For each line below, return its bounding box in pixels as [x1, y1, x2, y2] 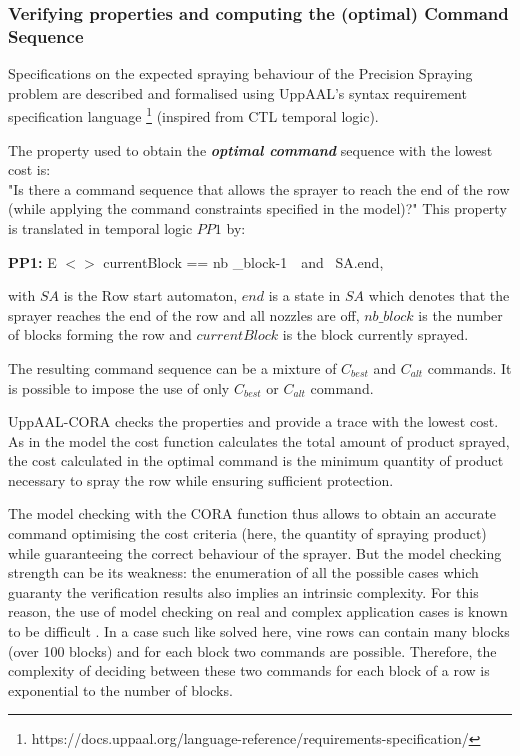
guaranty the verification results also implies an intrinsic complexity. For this [8, 581, 479, 602]
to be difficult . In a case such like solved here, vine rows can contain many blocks [8, 621, 510, 642]
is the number [418, 304, 503, 325]
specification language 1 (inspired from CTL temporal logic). [8, 103, 379, 126]
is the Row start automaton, [63, 285, 238, 306]
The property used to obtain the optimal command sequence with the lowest [8, 139, 493, 160]
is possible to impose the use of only [8, 377, 230, 398]
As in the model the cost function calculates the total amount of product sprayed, [8, 430, 510, 451]
